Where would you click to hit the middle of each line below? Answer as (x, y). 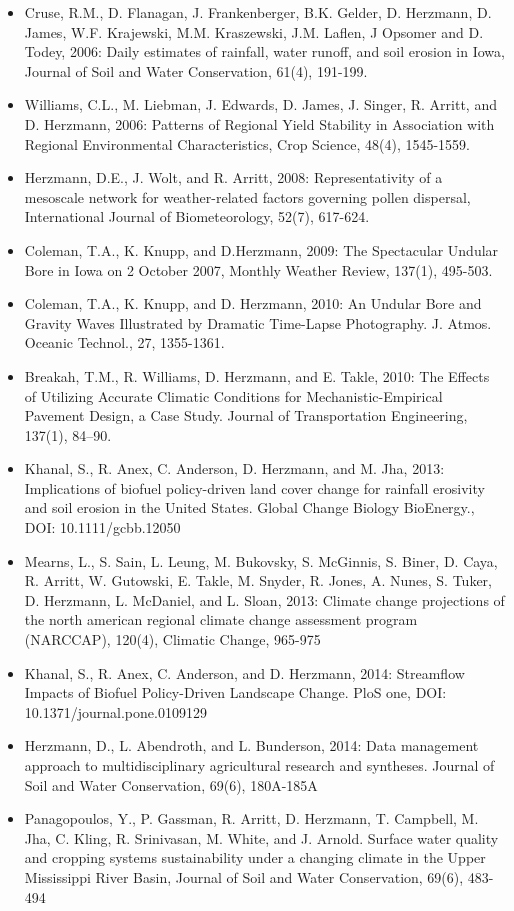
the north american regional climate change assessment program (221, 619)
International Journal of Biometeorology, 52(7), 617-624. (197, 216)
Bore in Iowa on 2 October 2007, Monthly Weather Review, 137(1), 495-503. (258, 269)
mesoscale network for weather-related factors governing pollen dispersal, (247, 196)
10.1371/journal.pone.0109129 (115, 711)
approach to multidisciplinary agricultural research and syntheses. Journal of (259, 765)
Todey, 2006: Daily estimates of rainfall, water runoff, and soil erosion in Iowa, (264, 51)
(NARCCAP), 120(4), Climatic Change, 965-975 (172, 639)
